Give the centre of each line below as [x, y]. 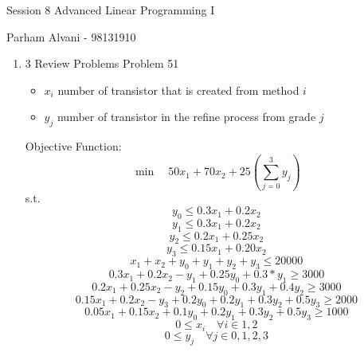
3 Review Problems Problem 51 [102, 63]
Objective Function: [73, 146]
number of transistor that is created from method [178, 90]
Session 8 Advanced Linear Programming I [111, 10]
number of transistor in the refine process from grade [186, 117]
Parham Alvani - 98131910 [71, 36]
